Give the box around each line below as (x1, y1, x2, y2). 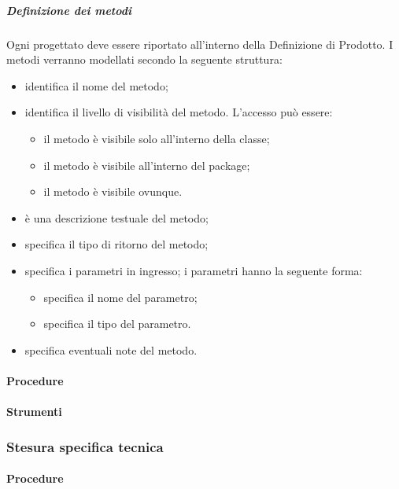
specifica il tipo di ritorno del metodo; (24, 236, 209, 252)
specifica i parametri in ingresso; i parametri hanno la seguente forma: (24, 262, 363, 278)
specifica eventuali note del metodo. (24, 341, 198, 358)
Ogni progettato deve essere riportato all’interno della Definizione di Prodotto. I (6, 35, 393, 52)
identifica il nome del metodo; (24, 77, 168, 94)
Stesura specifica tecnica (6, 436, 164, 456)
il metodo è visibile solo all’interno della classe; (43, 130, 270, 146)
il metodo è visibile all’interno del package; (43, 156, 250, 173)
